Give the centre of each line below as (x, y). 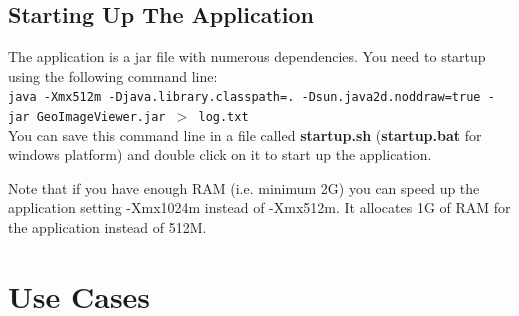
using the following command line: (113, 75)
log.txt (223, 117)
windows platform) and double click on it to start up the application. (220, 154)
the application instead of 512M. (107, 227)
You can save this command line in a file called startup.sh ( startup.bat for (245, 134)
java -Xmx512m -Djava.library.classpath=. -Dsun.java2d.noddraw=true (244, 97)
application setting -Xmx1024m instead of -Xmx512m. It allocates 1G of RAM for (259, 207)
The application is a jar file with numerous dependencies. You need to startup (247, 56)
